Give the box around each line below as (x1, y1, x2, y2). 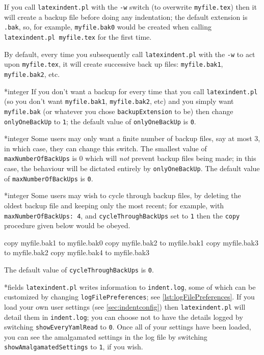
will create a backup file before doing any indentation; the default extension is (4, 11, 248, 22)
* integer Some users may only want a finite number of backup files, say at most (4, 133, 252, 144)
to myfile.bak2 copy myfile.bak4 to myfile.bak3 (4, 247, 150, 258)
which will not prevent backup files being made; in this (85, 153, 256, 163)
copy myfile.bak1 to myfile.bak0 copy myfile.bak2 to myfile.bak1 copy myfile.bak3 (4, 237, 258, 248)
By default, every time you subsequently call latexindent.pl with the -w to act (4, 48, 255, 59)
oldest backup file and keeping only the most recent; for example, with (4, 200, 224, 210)
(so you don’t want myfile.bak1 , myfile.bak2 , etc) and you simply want (4, 96, 234, 106)
